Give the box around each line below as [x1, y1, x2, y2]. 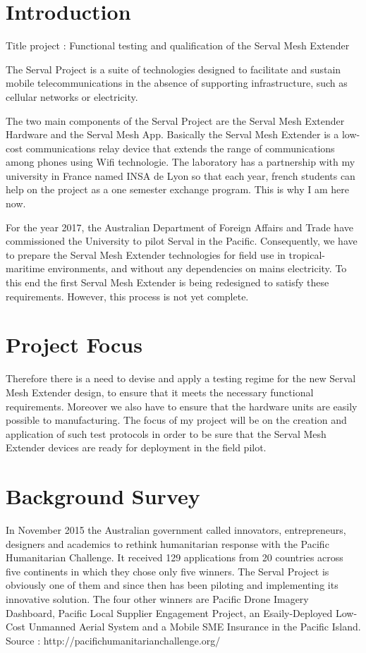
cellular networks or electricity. [6, 89, 138, 104]
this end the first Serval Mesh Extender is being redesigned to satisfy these [6, 275, 329, 290]
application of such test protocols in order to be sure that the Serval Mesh [6, 426, 327, 441]
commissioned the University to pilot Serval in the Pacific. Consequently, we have [6, 233, 358, 248]
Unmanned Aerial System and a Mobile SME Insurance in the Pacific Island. [28, 619, 361, 634]
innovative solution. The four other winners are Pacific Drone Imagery [6, 592, 309, 606]
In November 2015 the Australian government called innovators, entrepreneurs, [6, 523, 346, 537]
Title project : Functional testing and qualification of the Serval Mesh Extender [6, 38, 350, 53]
